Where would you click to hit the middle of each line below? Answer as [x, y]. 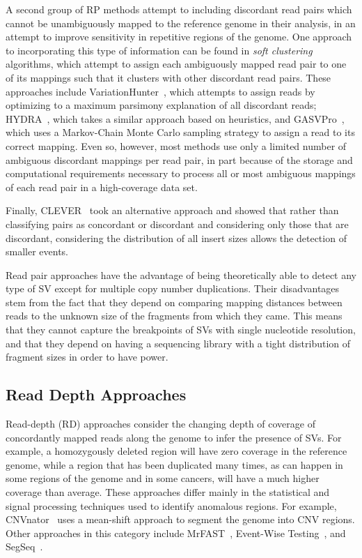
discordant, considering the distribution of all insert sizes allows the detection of [176, 237]
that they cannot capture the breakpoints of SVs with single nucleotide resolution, [181, 330]
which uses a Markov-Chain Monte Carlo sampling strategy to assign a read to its [180, 132]
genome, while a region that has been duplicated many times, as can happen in [174, 464]
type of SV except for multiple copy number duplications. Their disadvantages [173, 288]
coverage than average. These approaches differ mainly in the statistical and [168, 492]
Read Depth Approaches [96, 394]
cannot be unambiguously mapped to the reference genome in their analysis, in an [181, 23]
